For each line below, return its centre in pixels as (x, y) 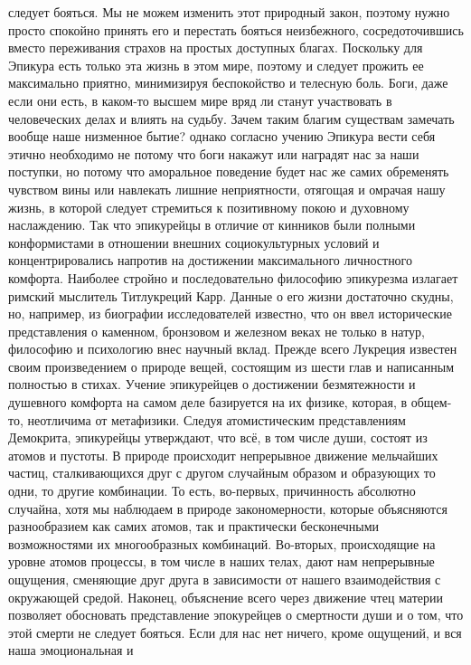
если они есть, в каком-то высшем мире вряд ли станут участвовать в (200, 100)
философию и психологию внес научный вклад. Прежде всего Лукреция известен (233, 349)
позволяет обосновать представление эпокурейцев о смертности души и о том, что (236, 615)
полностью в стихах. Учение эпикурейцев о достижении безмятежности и (212, 384)
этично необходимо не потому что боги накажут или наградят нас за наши (214, 153)
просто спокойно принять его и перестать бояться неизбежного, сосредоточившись (236, 29)
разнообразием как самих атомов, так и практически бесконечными (194, 526)
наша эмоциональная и (71, 650)
